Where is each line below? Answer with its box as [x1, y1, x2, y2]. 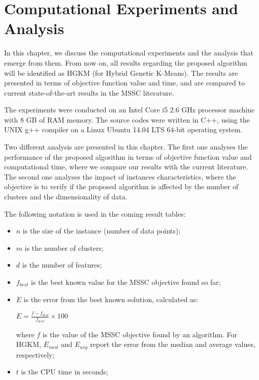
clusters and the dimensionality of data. [4, 191, 127, 202]
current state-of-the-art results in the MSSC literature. [4, 87, 174, 98]
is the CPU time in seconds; [21, 366, 108, 377]
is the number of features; [22, 259, 102, 270]
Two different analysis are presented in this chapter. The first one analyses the [4, 141, 248, 152]
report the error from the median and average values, [90, 339, 255, 349]
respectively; [16, 349, 55, 360]
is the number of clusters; [24, 242, 104, 253]
